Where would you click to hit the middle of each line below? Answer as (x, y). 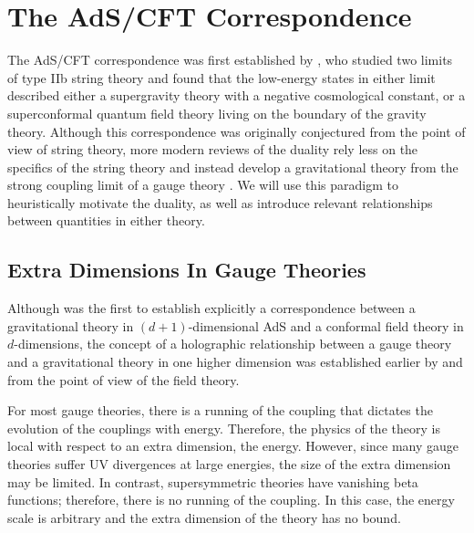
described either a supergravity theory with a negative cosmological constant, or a (237, 95)
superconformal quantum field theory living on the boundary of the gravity (217, 113)
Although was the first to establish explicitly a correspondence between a (211, 308)
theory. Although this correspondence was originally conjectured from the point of (237, 131)
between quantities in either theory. (106, 220)
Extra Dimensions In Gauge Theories (187, 270)
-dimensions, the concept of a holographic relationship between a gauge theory (233, 344)
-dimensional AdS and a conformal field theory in (326, 325)
